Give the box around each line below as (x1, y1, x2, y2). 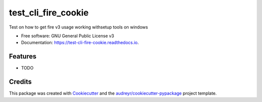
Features (9, 52, 36, 60)
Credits (9, 78, 32, 86)
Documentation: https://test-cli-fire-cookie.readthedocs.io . (21, 40, 139, 45)
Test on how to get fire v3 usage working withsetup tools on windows (9, 24, 148, 30)
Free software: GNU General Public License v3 (21, 33, 115, 39)
